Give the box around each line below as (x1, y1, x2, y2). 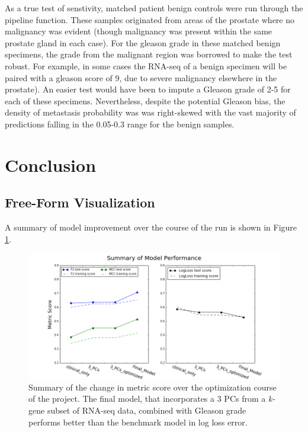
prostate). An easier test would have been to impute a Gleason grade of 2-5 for (5, 83, 291, 95)
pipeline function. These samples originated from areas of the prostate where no (5, 13, 295, 25)
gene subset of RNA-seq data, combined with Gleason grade (28, 404, 246, 417)
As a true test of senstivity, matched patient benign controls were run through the (5, 2, 303, 14)
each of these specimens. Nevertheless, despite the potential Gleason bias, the (5, 94, 285, 107)
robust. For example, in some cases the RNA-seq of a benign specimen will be (5, 59, 287, 72)
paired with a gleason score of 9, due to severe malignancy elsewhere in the (5, 71, 277, 84)
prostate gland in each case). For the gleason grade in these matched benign (5, 36, 281, 49)
